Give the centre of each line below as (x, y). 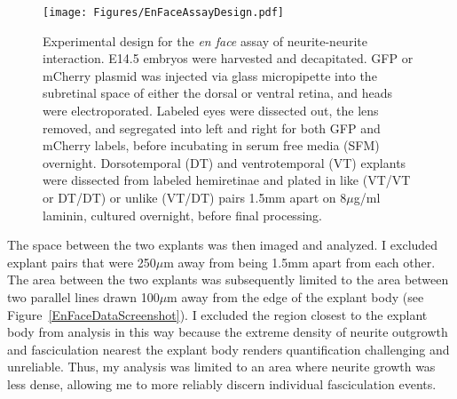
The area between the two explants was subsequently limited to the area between (228, 279)
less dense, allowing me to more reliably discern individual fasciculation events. (222, 383)
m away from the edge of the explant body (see (295, 296)
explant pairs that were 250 (82, 262)
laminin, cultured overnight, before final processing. (182, 215)
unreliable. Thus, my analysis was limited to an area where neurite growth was (221, 367)
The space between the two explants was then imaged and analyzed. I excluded (223, 245)
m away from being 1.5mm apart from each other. (299, 262)
